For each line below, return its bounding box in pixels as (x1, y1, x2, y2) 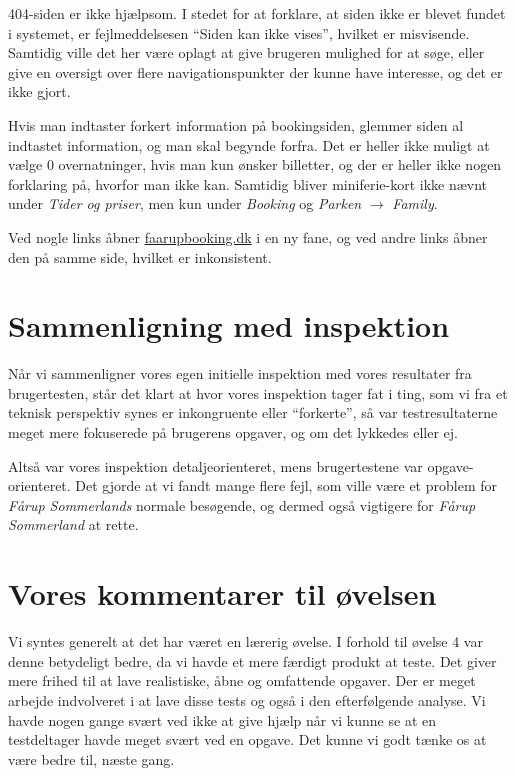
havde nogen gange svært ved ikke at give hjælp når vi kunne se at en (8, 709, 436, 730)
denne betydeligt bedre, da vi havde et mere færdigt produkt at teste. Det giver (8, 650, 497, 671)
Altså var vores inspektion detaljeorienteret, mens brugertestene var (8, 455, 423, 476)
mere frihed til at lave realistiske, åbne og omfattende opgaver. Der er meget (8, 670, 476, 691)
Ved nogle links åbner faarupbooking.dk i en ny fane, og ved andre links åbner (8, 226, 488, 247)
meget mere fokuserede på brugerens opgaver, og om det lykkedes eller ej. (8, 422, 458, 443)
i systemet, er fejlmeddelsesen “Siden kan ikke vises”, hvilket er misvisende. (8, 22, 470, 43)
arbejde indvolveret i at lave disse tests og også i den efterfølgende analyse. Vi (8, 689, 486, 710)
